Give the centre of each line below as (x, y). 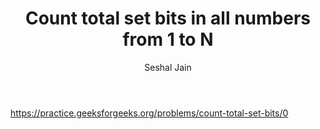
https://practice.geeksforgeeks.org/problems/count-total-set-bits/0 (149, 113)
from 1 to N (168, 39)
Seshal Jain (168, 67)
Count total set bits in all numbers (168, 18)
